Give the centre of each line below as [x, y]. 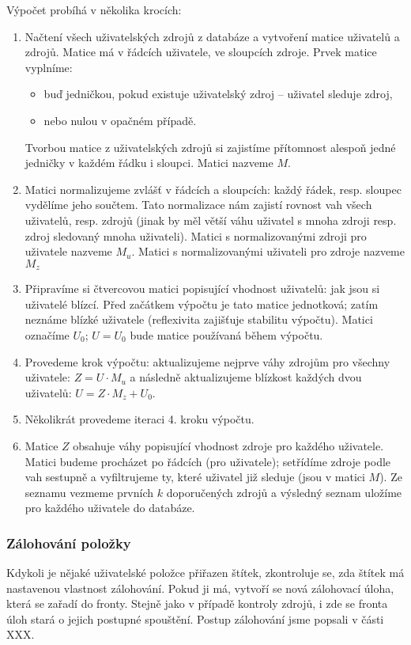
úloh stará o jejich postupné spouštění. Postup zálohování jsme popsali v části [195, 618]
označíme [47, 334]
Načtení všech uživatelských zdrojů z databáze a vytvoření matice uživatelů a [212, 36]
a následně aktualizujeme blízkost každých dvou [246, 377]
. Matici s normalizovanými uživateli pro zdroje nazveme [268, 251]
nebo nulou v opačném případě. [120, 120]
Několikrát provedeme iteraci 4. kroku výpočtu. [140, 419]
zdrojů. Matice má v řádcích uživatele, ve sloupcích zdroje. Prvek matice [201, 52]
